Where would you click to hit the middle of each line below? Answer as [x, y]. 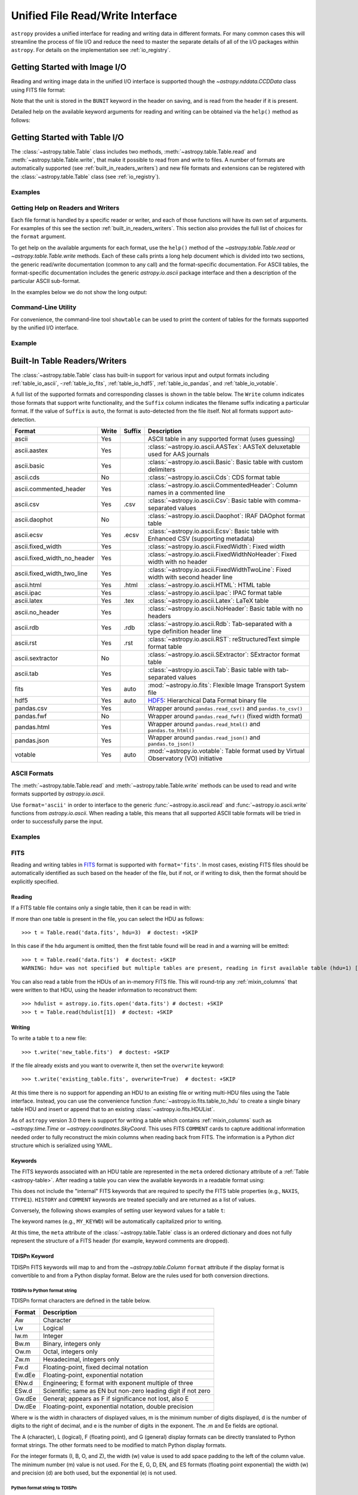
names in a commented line [186, 493]
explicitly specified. [35, 881]
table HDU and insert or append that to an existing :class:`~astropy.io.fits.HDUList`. [113, 1109]
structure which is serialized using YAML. [62, 1146]
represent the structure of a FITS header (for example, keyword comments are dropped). [120, 1241]
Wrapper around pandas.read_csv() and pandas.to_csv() [225, 709]
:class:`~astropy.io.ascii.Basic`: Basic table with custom [226, 462]
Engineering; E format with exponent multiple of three [118, 1383]
